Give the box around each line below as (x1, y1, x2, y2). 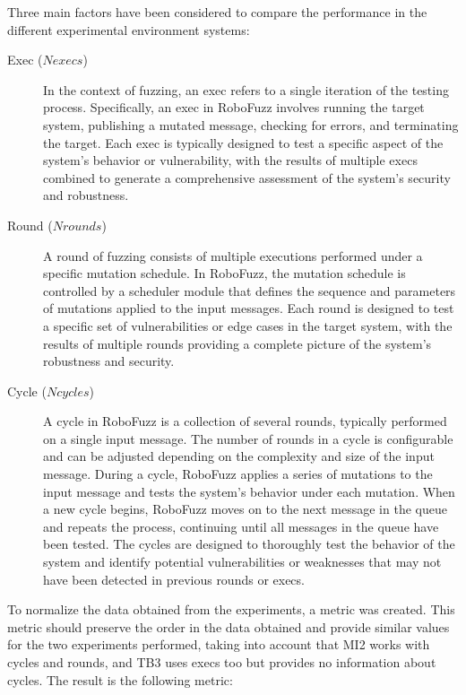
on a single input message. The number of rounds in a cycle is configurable (43, 429, 453, 447)
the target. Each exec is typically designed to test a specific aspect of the (43, 133, 444, 152)
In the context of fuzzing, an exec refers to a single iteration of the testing (43, 80, 449, 99)
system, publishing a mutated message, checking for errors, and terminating (43, 115, 459, 134)
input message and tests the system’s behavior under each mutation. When (43, 482, 455, 500)
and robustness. (43, 186, 129, 204)
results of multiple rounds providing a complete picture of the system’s (43, 334, 432, 352)
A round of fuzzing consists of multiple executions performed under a (43, 246, 423, 265)
